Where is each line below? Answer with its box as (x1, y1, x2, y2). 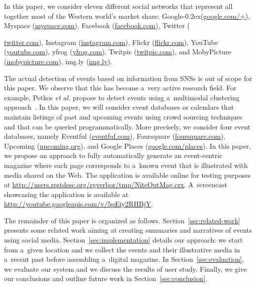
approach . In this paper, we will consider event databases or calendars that (4, 102, 234, 112)
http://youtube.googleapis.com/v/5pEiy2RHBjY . (4, 199, 153, 209)
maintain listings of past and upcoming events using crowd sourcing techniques (4, 111, 243, 122)
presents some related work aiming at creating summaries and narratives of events (4, 225, 252, 235)
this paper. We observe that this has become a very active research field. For (4, 82, 237, 93)
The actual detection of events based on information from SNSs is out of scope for (4, 73, 252, 83)
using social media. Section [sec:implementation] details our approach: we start (4, 235, 243, 245)
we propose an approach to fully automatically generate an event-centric (4, 150, 222, 161)
